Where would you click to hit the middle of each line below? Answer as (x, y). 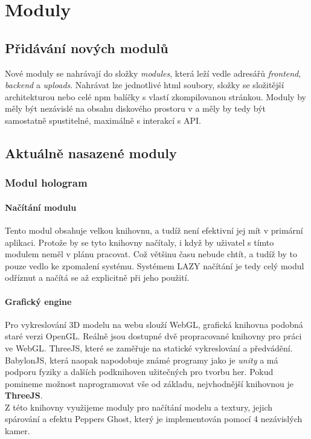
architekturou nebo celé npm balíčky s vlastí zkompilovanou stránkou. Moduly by (155, 96)
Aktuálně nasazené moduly (91, 152)
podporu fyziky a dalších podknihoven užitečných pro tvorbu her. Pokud (139, 372)
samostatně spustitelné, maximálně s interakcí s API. (103, 120)
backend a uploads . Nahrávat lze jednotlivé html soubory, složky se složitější (145, 85)
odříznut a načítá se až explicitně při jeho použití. (97, 277)
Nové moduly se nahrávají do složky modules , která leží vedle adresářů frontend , (153, 73)
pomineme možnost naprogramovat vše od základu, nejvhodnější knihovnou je (149, 383)
